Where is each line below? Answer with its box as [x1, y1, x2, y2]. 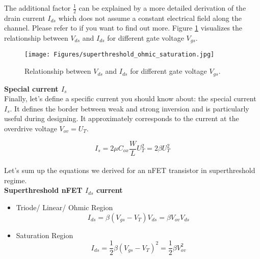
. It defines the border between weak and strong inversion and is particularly [10, 103, 249, 113]
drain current [4, 12, 45, 23]
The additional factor [4, 3, 71, 13]
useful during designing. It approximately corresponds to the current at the [4, 113, 239, 124]
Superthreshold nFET [4, 185, 83, 195]
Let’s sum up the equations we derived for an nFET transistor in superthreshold [4, 165, 255, 176]
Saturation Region [16, 229, 73, 240]
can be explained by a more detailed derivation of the [79, 3, 246, 13]
